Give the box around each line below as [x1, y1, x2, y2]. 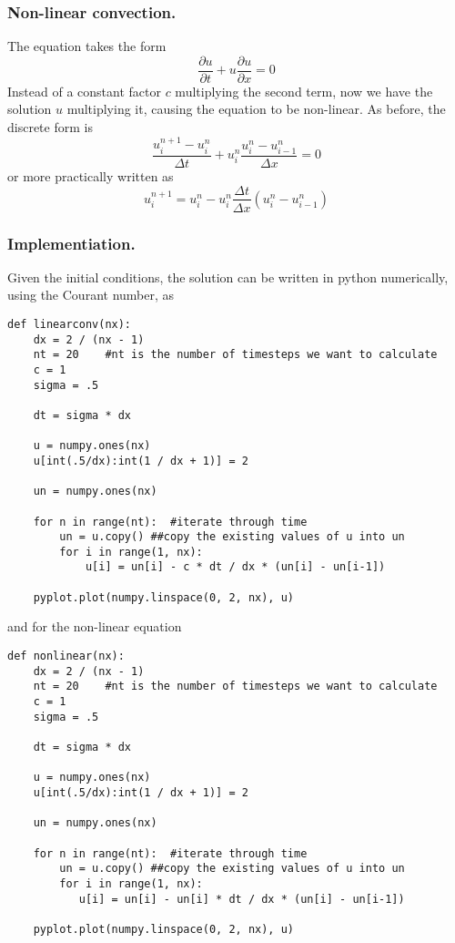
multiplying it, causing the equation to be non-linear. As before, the [66, 99, 446, 118]
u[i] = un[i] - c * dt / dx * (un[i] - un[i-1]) [85, 560, 386, 574]
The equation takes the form [7, 36, 167, 56]
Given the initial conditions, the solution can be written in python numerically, [7, 267, 449, 286]
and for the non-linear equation [7, 617, 182, 636]
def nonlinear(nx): [7, 650, 125, 663]
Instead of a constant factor [7, 81, 161, 100]
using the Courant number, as [7, 285, 175, 304]
